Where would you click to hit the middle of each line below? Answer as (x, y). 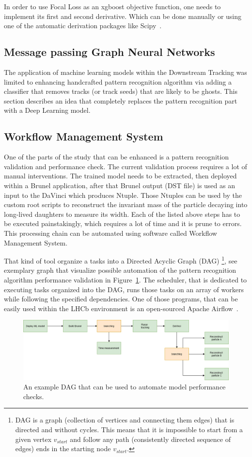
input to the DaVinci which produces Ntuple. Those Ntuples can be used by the (123, 195)
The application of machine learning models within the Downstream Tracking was (126, 72)
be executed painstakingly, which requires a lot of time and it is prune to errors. (123, 223)
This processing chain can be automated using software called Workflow (110, 233)
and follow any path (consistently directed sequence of (150, 439)
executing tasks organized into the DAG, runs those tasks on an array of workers (124, 289)
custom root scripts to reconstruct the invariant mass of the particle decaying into (126, 204)
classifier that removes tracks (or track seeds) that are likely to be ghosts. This (121, 91)
